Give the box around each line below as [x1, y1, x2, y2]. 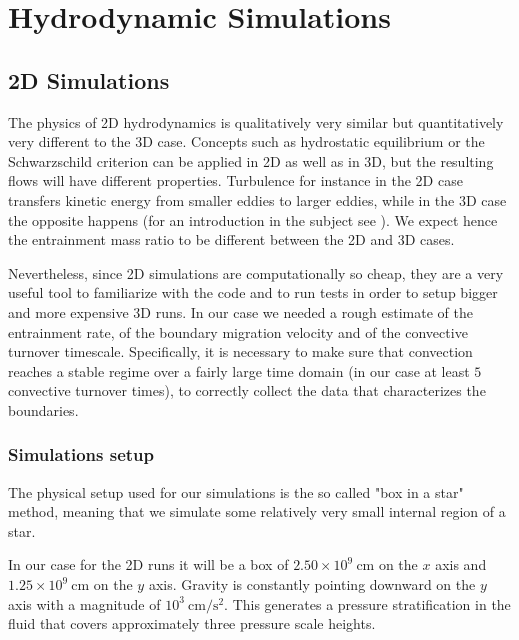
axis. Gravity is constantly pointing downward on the [148, 574, 476, 595]
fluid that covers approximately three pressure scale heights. [8, 613, 376, 634]
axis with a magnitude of [8, 593, 161, 614]
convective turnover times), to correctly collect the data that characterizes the [8, 380, 486, 401]
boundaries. [8, 399, 79, 420]
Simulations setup [8, 442, 154, 467]
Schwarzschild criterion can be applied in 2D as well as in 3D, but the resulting [8, 150, 494, 171]
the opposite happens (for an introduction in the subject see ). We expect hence [8, 209, 498, 230]
